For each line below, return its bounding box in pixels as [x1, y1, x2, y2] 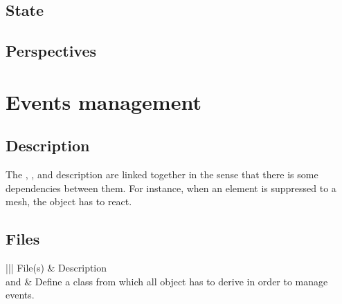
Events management [6, 87, 201, 115]
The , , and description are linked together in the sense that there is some [6, 167, 318, 182]
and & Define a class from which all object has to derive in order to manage [6, 274, 328, 288]
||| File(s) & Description [6, 260, 107, 275]
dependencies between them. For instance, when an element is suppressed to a [6, 180, 336, 195]
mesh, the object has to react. [6, 194, 132, 209]
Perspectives [6, 40, 97, 61]
